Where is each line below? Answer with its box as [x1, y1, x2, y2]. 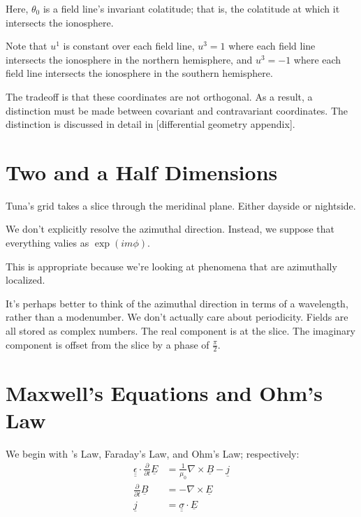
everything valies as [6, 235, 89, 250]
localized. [6, 272, 45, 287]
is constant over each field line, [63, 38, 195, 53]
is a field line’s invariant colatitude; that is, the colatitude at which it [43, 1, 340, 15]
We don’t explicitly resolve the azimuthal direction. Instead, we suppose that [6, 221, 334, 236]
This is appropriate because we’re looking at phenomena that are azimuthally [6, 258, 337, 273]
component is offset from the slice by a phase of [6, 337, 209, 351]
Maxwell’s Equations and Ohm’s [6, 378, 323, 407]
